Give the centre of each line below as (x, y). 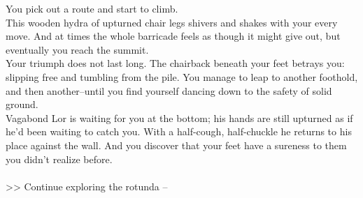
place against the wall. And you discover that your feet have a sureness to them (176, 145)
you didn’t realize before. (59, 159)
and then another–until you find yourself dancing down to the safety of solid (169, 90)
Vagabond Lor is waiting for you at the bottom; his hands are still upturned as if (179, 117)
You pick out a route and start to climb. (92, 8)
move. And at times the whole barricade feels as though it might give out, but (173, 36)
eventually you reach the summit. (77, 49)
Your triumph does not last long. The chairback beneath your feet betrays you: (175, 63)
